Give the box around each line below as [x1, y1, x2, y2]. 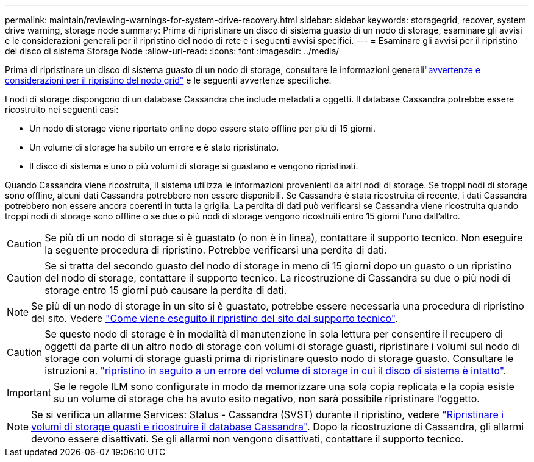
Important [7, 386, 51, 399]
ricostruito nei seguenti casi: [5, 104, 119, 115]
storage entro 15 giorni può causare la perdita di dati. [44, 284, 287, 296]
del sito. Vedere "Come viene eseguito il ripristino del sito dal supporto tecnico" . [31, 312, 398, 324]
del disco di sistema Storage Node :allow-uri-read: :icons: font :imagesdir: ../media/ [5, 46, 340, 56]
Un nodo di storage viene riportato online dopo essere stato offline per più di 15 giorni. [29, 123, 376, 133]
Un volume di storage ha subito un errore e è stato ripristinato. [29, 142, 279, 152]
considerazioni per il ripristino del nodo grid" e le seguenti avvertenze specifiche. [5, 75, 332, 85]
